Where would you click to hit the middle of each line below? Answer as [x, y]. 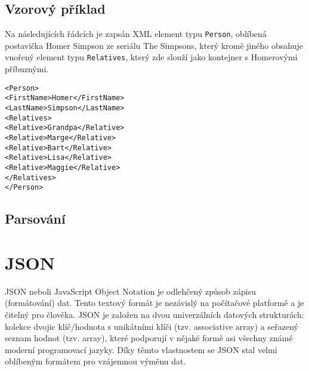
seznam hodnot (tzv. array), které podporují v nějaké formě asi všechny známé [149, 338]
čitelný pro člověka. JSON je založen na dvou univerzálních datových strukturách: [154, 315]
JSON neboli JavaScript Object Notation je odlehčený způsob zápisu [131, 291]
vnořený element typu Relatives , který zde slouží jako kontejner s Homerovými [151, 57]
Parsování [35, 219]
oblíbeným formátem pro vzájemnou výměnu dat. [95, 361]
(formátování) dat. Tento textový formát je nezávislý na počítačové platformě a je [154, 303]
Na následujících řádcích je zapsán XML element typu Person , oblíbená [136, 34]
